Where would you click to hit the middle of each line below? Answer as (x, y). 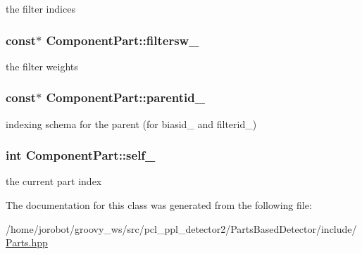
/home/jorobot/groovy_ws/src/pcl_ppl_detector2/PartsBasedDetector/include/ (181, 228)
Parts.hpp (27, 242)
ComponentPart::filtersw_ (123, 40)
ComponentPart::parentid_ (125, 97)
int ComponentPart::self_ (81, 155)
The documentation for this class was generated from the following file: (159, 205)
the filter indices (40, 8)
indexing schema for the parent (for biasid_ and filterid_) (131, 123)
